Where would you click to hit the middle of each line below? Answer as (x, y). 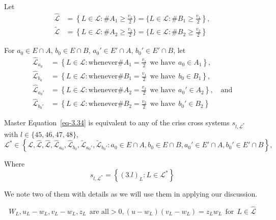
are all (99, 212)
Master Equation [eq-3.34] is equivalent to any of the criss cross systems (117, 122)
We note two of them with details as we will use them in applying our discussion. (131, 194)
